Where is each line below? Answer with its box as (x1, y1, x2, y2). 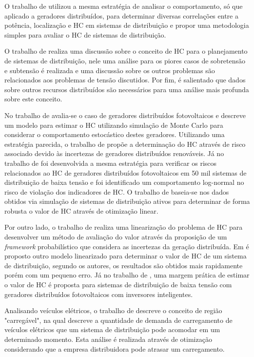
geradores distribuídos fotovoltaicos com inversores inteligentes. (4, 289, 193, 299)
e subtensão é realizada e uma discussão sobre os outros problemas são (4, 65, 215, 75)
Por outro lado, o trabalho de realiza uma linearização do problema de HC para (4, 222, 243, 232)
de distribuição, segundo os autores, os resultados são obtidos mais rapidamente (4, 260, 243, 270)
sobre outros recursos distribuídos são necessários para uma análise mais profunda (4, 84, 249, 94)
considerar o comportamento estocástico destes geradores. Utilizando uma (4, 129, 225, 139)
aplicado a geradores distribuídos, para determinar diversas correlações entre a (4, 10, 238, 20)
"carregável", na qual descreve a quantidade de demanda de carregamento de (4, 315, 233, 325)
